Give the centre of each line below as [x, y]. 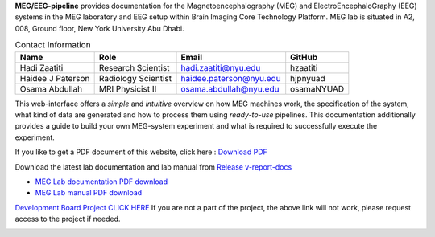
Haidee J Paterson [55, 78]
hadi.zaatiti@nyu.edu [221, 67]
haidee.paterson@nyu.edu [231, 78]
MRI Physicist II [128, 88]
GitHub [304, 57]
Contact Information [53, 45]
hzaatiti [304, 67]
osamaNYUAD [317, 88]
